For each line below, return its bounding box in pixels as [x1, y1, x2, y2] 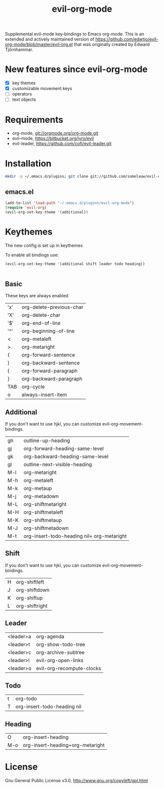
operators [12, 91, 32, 97]
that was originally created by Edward [74, 42, 150, 48]
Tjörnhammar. [5, 47, 33, 52]
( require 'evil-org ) [5, 205, 47, 210]
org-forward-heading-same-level [23, 445, 104, 452]
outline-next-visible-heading [23, 461, 92, 468]
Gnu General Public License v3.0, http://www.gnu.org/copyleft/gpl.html [5, 778, 148, 784]
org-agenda [36, 633, 64, 640]
